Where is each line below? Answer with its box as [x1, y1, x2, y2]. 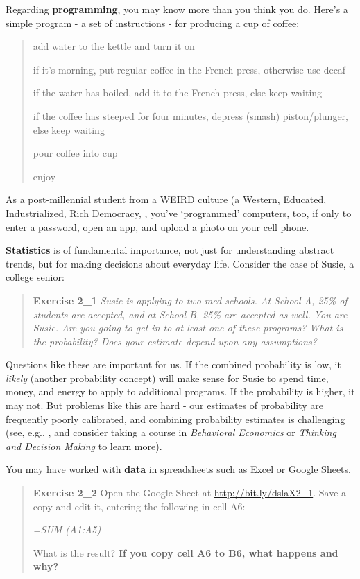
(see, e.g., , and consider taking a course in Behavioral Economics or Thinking [6, 425, 336, 440]
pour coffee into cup [33, 146, 118, 160]
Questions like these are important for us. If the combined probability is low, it [6, 357, 341, 372]
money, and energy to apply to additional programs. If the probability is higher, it [6, 384, 355, 399]
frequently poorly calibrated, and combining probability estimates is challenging [6, 411, 345, 426]
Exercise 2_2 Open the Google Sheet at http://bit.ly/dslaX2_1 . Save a [33, 485, 347, 500]
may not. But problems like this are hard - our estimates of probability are [6, 398, 324, 413]
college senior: [6, 270, 65, 284]
